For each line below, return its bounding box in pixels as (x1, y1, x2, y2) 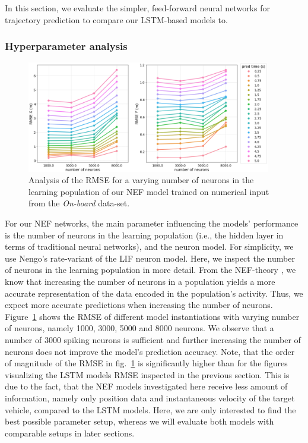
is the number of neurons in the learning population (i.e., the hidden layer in (5, 228, 284, 241)
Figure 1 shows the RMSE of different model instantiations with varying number (5, 310, 300, 322)
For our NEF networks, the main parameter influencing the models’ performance (5, 217, 299, 230)
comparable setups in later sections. (5, 426, 135, 439)
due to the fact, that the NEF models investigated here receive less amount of (5, 380, 288, 392)
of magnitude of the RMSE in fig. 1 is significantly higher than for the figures (5, 357, 288, 369)
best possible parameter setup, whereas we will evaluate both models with (5, 415, 274, 428)
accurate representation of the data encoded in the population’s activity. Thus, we (5, 287, 303, 299)
